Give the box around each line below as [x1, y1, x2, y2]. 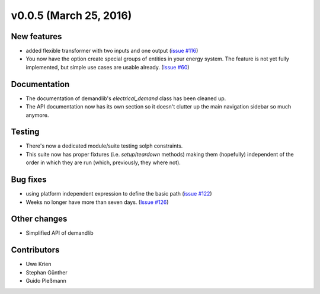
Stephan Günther [25, 269, 68, 276]
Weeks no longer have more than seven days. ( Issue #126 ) [25, 199, 169, 206]
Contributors [11, 245, 60, 255]
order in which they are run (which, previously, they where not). [25, 159, 181, 166]
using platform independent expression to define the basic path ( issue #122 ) [25, 190, 213, 197]
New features [11, 31, 62, 41]
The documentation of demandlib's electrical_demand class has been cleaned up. [25, 95, 226, 102]
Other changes [11, 214, 68, 224]
